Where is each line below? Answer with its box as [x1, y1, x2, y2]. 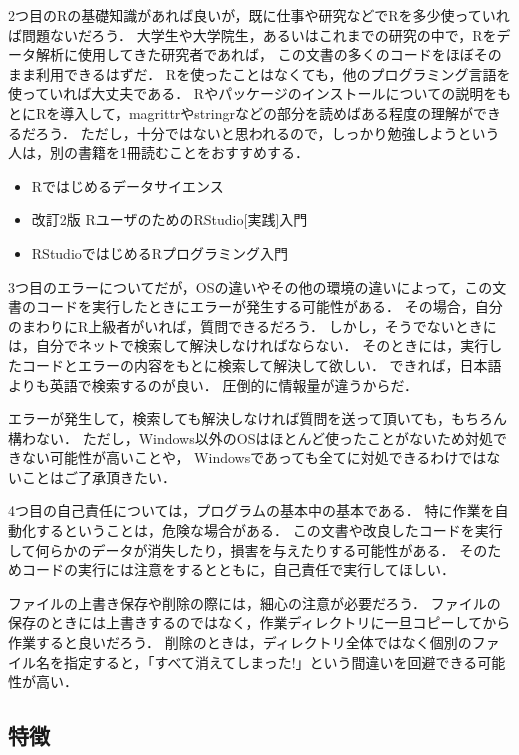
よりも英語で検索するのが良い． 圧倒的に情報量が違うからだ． [8, 374, 418, 395]
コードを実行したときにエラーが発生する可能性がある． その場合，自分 [35, 296, 503, 317]
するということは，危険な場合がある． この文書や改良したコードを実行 [35, 520, 503, 541]
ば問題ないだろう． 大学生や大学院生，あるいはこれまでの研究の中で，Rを [8, 24, 497, 45]
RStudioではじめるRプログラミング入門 [31, 242, 289, 263]
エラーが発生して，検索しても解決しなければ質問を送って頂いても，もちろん [8, 408, 508, 429]
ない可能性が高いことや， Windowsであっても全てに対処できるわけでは [21, 447, 487, 468]
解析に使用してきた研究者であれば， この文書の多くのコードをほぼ [35, 44, 474, 65]
